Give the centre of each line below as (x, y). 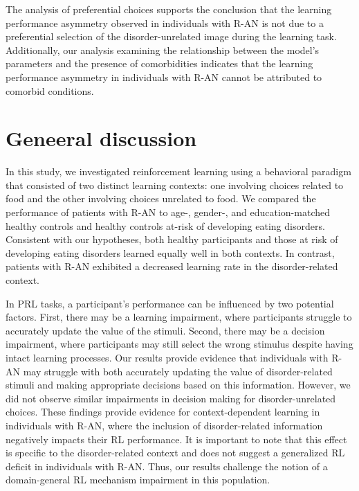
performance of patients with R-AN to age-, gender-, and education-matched (168, 212)
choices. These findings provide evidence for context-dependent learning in (163, 412)
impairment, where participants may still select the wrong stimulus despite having (179, 344)
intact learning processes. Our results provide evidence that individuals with (167, 357)
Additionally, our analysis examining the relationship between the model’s (163, 50)
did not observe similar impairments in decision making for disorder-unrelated (171, 398)
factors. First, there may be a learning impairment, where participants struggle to (179, 317)
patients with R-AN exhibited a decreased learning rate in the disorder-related (172, 266)
